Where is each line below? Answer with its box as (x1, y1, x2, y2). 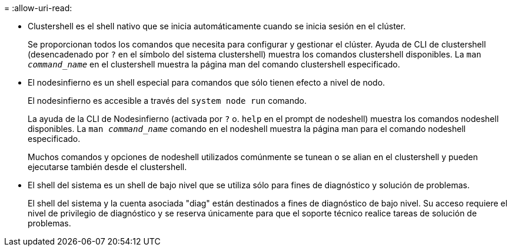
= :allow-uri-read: (4, 3, 72, 13)
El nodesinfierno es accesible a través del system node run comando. (28, 96, 307, 106)
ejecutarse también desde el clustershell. (28, 162, 187, 172)
